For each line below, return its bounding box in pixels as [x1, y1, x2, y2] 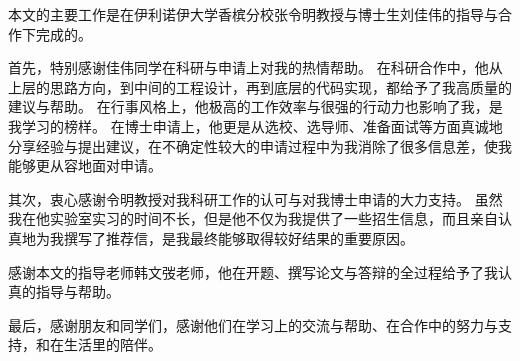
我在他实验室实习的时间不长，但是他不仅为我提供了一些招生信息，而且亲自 [8, 208, 498, 229]
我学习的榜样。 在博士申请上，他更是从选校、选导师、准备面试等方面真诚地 [8, 115, 503, 136]
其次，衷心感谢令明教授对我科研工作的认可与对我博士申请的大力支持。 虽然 [8, 188, 503, 209]
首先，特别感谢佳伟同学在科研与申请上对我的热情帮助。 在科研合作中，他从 [8, 57, 503, 78]
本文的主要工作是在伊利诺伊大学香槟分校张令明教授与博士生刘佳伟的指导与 [8, 4, 498, 24]
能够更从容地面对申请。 [8, 155, 162, 176]
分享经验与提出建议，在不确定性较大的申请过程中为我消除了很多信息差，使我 [8, 135, 512, 156]
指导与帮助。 [35, 281, 120, 302]
